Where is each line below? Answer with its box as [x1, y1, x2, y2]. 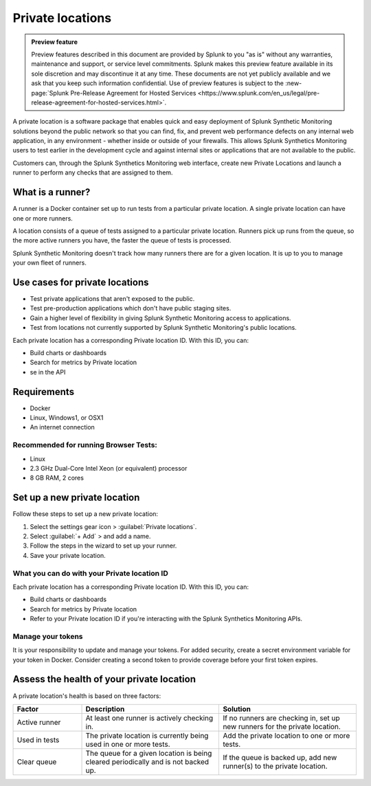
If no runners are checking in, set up [223, 713, 340, 723]
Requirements [12, 385, 75, 398]
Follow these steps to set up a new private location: [12, 510, 158, 518]
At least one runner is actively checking [85, 713, 214, 723]
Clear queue [16, 756, 57, 766]
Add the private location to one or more [223, 730, 350, 740]
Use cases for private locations [12, 276, 149, 288]
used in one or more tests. [85, 739, 171, 749]
